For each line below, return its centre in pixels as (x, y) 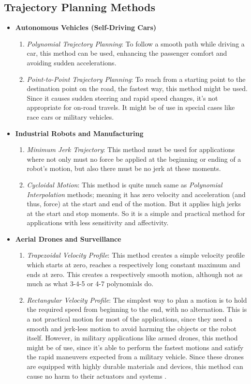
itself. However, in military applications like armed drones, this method (132, 338)
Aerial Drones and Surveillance (68, 238)
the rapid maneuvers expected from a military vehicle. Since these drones (135, 357)
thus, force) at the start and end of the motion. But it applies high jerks (134, 204)
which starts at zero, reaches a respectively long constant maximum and (133, 265)
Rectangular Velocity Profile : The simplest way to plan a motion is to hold (137, 300)
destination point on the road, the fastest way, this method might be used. (137, 88)
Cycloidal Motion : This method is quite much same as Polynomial (125, 184)
